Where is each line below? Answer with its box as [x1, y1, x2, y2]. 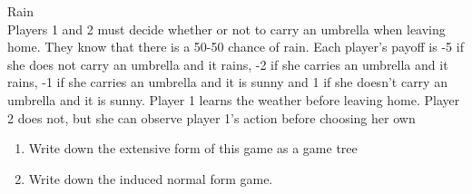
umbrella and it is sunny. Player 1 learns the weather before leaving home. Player [7, 90, 460, 109]
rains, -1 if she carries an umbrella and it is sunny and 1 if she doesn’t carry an [7, 73, 447, 92]
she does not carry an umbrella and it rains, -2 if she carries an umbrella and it [7, 54, 448, 73]
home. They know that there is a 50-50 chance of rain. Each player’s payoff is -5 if [7, 37, 464, 56]
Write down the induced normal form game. [28, 169, 273, 188]
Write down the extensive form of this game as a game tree [28, 139, 358, 158]
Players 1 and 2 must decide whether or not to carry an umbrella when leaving [7, 19, 446, 38]
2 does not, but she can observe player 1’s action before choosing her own [7, 108, 416, 127]
